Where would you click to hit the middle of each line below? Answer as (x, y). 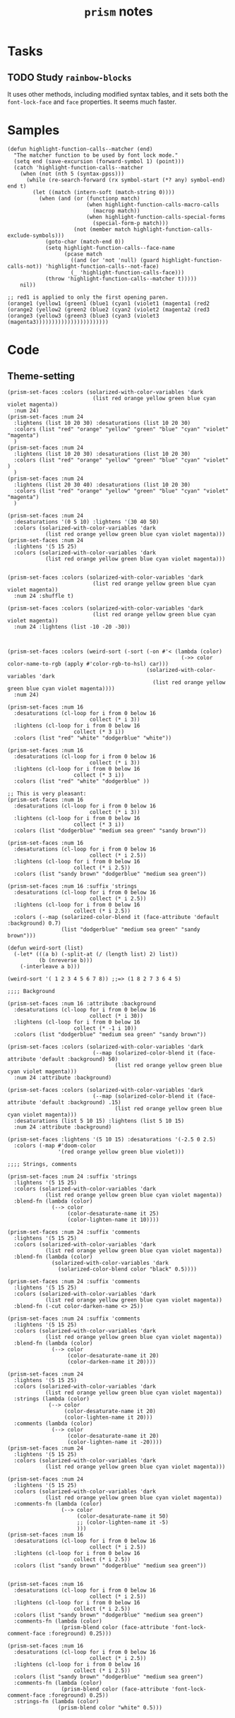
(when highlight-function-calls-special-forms (156, 217)
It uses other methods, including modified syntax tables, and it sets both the (118, 94)
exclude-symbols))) (36, 235)
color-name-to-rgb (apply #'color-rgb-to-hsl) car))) (88, 663)
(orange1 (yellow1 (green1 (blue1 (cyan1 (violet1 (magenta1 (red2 (109, 304)
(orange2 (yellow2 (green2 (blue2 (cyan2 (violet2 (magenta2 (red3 (109, 310)
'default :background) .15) (80, 1102)
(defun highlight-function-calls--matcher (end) (80, 149)
